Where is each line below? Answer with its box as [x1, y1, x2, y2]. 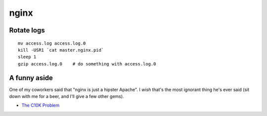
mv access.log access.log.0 [18, 40, 86, 46]
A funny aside [9, 74, 53, 82]
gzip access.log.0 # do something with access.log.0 [18, 61, 156, 66]
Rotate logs [9, 26, 45, 34]
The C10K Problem [21, 102, 60, 108]
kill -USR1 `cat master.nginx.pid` [18, 47, 104, 53]
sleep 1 [18, 54, 37, 60]
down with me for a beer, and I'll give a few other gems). [9, 93, 124, 99]
